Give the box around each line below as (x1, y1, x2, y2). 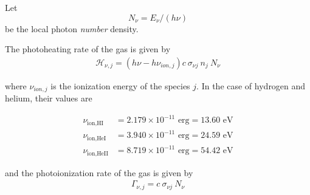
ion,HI (87, 120, 104, 126)
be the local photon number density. (5, 22, 139, 35)
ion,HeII (87, 150, 108, 157)
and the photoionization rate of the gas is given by (5, 166, 193, 179)
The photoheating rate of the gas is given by (5, 43, 171, 55)
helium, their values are (5, 92, 92, 104)
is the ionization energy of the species (50, 79, 190, 92)
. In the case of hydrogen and (196, 79, 306, 92)
